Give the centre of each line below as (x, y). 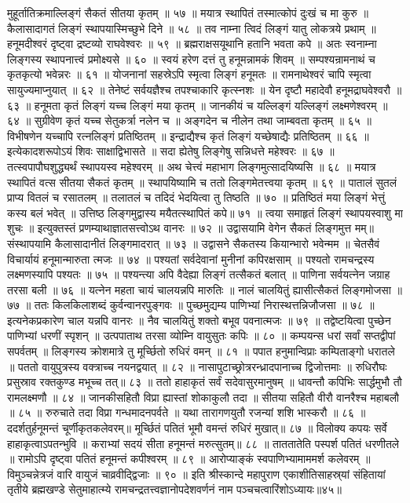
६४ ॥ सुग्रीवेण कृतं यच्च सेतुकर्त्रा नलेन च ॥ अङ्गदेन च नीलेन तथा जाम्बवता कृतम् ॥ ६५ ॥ (189, 120)
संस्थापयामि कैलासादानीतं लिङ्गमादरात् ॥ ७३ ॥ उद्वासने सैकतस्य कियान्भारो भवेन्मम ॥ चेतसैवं (194, 243)
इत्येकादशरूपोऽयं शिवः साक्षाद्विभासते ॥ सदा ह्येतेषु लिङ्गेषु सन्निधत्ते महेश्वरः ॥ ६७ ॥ (171, 151)
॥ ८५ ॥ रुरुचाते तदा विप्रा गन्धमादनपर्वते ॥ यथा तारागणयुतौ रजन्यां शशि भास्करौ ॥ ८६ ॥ (187, 412)
